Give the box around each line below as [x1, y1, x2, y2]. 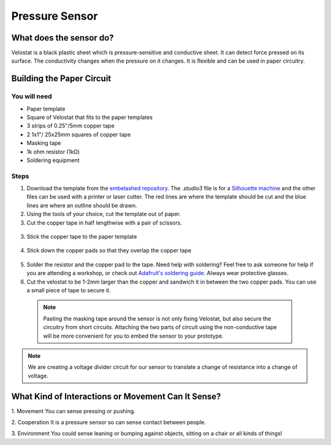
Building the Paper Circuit [11, 74, 112, 84]
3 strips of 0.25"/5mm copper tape [26, 122, 115, 130]
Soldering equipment [26, 157, 80, 164]
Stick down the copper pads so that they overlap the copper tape [26, 247, 192, 254]
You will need [11, 92, 52, 101]
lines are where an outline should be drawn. [26, 201, 137, 209]
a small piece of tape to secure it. [26, 287, 111, 294]
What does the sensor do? [11, 33, 114, 43]
